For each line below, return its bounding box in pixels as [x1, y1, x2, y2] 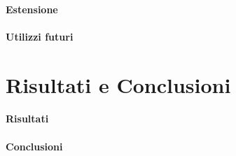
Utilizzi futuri [6, 29, 74, 43]
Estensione [6, 1, 58, 16]
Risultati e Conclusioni [6, 70, 231, 99]
